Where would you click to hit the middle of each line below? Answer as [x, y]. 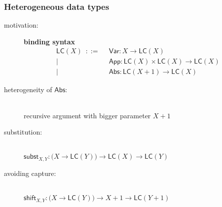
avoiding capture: [30, 173]
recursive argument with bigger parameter [87, 115]
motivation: [21, 25]
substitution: [23, 132]
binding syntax [50, 41]
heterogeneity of [28, 89]
